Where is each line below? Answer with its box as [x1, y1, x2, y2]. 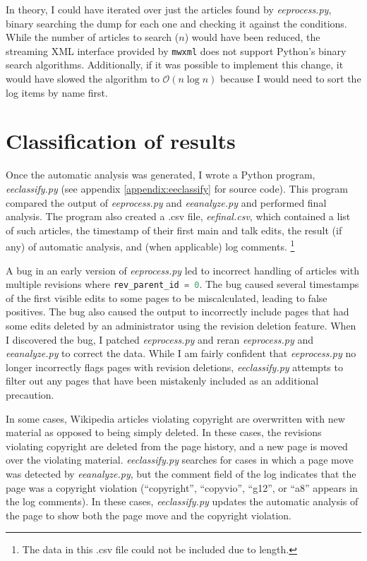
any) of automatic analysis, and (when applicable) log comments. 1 [6, 237, 295, 253]
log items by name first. [6, 85, 108, 99]
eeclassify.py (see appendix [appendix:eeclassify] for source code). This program [6, 181, 348, 195]
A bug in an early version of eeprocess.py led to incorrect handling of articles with [6, 263, 359, 277]
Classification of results [6, 126, 236, 155]
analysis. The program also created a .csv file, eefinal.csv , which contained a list [6, 209, 351, 224]
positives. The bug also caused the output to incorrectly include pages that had [6, 304, 349, 319]
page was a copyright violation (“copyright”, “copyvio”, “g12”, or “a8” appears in [6, 480, 358, 495]
